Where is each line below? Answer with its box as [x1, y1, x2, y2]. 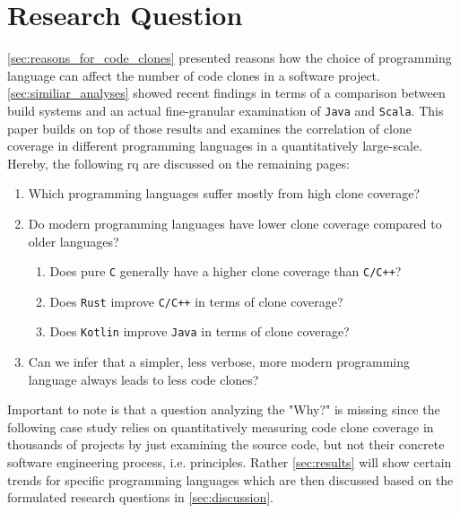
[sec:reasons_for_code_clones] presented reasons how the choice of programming [7, 48, 452, 67]
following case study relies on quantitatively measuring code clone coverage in [7, 417, 434, 436]
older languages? [28, 231, 119, 250]
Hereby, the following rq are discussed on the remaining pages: [7, 153, 350, 172]
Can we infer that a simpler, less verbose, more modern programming [28, 352, 411, 371]
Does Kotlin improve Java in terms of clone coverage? [49, 322, 350, 341]
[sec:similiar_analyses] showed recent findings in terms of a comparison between [7, 83, 446, 102]
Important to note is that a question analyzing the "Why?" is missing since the [7, 400, 440, 419]
